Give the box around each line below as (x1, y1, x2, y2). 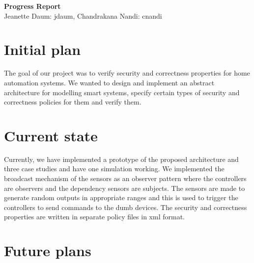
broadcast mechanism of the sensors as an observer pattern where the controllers (4, 173, 247, 183)
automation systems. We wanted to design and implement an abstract (4, 77, 215, 87)
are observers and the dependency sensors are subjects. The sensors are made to (4, 183, 245, 193)
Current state (4, 125, 98, 145)
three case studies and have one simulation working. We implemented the (4, 163, 225, 174)
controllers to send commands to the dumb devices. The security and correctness (4, 202, 247, 212)
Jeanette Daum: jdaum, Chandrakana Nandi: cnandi (4, 10, 162, 21)
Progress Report (4, 1, 61, 11)
